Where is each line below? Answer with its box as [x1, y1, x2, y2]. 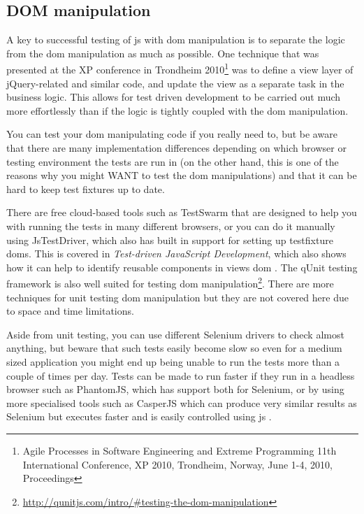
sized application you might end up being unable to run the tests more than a [6, 354, 340, 369]
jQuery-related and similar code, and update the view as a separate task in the [6, 76, 344, 90]
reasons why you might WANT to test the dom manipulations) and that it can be [6, 168, 357, 183]
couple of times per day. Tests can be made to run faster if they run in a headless [6, 368, 355, 383]
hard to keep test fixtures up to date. [6, 181, 165, 196]
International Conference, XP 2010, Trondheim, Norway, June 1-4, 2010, [22, 457, 333, 471]
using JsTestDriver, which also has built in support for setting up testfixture [6, 232, 333, 247]
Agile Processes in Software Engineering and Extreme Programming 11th [22, 443, 337, 457]
